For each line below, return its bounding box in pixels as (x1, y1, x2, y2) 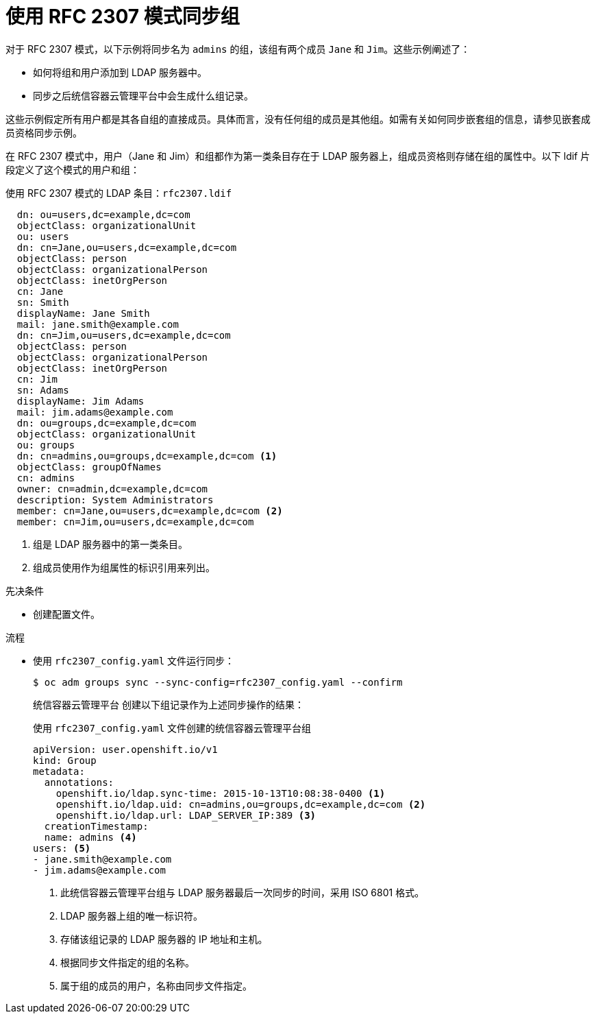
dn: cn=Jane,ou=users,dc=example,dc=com (16, 241, 237, 253)
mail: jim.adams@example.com (16, 406, 173, 418)
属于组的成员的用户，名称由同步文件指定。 (60, 979, 252, 992)
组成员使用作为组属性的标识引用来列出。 (33, 561, 215, 573)
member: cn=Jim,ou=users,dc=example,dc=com (16, 516, 254, 527)
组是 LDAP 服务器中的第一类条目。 (33, 538, 188, 550)
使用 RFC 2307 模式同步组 (5, 5, 240, 28)
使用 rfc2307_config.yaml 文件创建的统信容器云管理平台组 (33, 721, 312, 734)
